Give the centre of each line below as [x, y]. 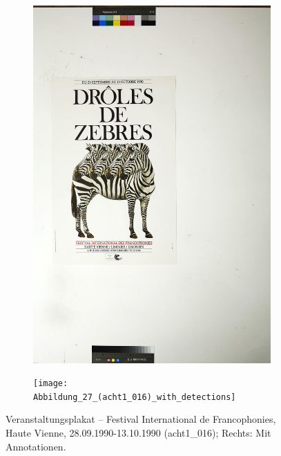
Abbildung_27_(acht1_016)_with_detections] [135, 397]
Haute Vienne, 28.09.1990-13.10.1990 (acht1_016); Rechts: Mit [138, 432]
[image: [51, 384]
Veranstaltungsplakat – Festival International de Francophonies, [141, 419]
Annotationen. [36, 446]
